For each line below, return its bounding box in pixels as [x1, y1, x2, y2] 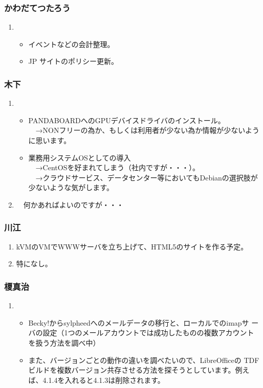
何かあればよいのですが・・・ [23, 199, 124, 210]
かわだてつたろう [4, 1, 71, 14]
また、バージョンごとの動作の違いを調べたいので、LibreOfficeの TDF [28, 354, 259, 365]
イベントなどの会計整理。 [28, 38, 115, 49]
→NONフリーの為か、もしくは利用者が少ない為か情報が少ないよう [35, 125, 259, 135]
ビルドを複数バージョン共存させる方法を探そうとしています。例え [28, 364, 250, 375]
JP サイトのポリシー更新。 [28, 56, 118, 66]
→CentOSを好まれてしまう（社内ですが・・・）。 [35, 162, 200, 173]
